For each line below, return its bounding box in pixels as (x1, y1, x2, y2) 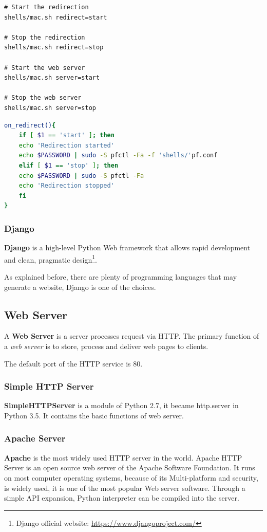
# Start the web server (4, 64, 85, 71)
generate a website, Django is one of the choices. (4, 281, 156, 292)
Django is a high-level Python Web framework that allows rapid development (4, 242, 251, 253)
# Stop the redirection (4, 33, 85, 41)
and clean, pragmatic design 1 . (4, 252, 97, 265)
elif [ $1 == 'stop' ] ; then (18, 161, 119, 169)
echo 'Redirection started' (18, 141, 115, 149)
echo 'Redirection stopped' (18, 182, 115, 190)
